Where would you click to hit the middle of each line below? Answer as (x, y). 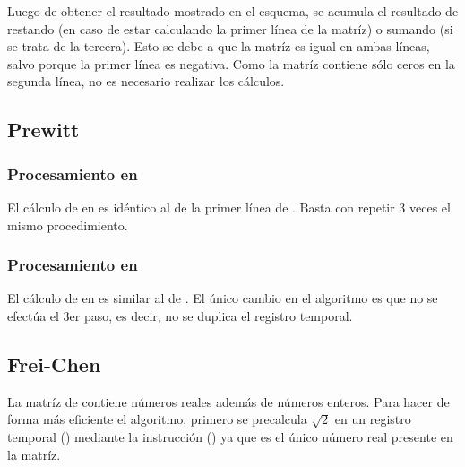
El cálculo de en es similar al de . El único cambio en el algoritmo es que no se (223, 298)
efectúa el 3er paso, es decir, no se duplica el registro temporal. (180, 315)
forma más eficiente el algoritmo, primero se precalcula (157, 419)
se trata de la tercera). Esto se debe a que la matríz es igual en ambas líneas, (219, 46)
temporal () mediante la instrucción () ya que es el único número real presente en (230, 436)
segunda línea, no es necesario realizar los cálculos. (146, 81)
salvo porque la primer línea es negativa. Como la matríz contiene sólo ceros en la (231, 63)
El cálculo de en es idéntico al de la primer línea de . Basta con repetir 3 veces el (229, 207)
